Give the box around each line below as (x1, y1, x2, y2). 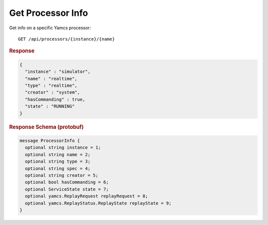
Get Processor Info (9, 7, 88, 18)
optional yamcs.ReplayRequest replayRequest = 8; (25, 193, 148, 199)
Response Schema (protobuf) (9, 123, 84, 130)
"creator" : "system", (25, 90, 80, 95)
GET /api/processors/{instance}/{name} (18, 36, 115, 42)
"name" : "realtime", (25, 76, 78, 81)
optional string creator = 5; (25, 172, 99, 178)
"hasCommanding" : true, (25, 97, 85, 102)
